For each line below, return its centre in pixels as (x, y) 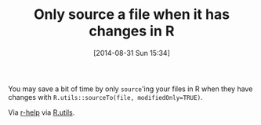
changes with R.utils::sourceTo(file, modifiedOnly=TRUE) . (105, 97)
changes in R (132, 31)
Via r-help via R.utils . (42, 112)
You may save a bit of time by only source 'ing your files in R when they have (130, 89)
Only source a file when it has (132, 15)
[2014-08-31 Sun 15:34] (131, 53)
